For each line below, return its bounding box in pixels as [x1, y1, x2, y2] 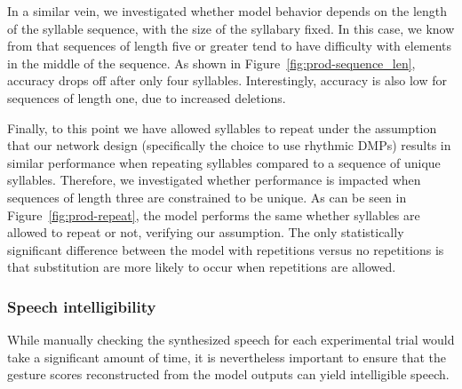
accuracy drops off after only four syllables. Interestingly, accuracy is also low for [7, 71, 448, 90]
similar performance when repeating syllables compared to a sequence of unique [7, 153, 441, 171]
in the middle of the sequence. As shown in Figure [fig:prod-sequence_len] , [7, 53, 416, 72]
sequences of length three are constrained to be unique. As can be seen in [7, 187, 407, 206]
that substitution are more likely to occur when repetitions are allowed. [7, 258, 396, 276]
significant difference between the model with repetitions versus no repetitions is [7, 240, 444, 258]
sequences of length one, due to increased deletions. [7, 88, 286, 107]
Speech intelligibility [7, 295, 156, 317]
